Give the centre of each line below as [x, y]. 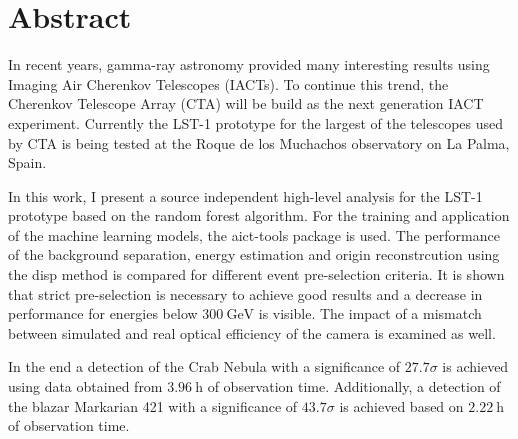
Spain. [27, 162]
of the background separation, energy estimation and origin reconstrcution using [254, 254]
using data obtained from [85, 386]
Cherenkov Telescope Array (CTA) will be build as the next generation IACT [246, 103]
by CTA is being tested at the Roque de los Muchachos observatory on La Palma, [259, 142]
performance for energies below [103, 313]
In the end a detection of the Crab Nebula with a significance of [204, 366]
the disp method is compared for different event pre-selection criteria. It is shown [256, 274]
